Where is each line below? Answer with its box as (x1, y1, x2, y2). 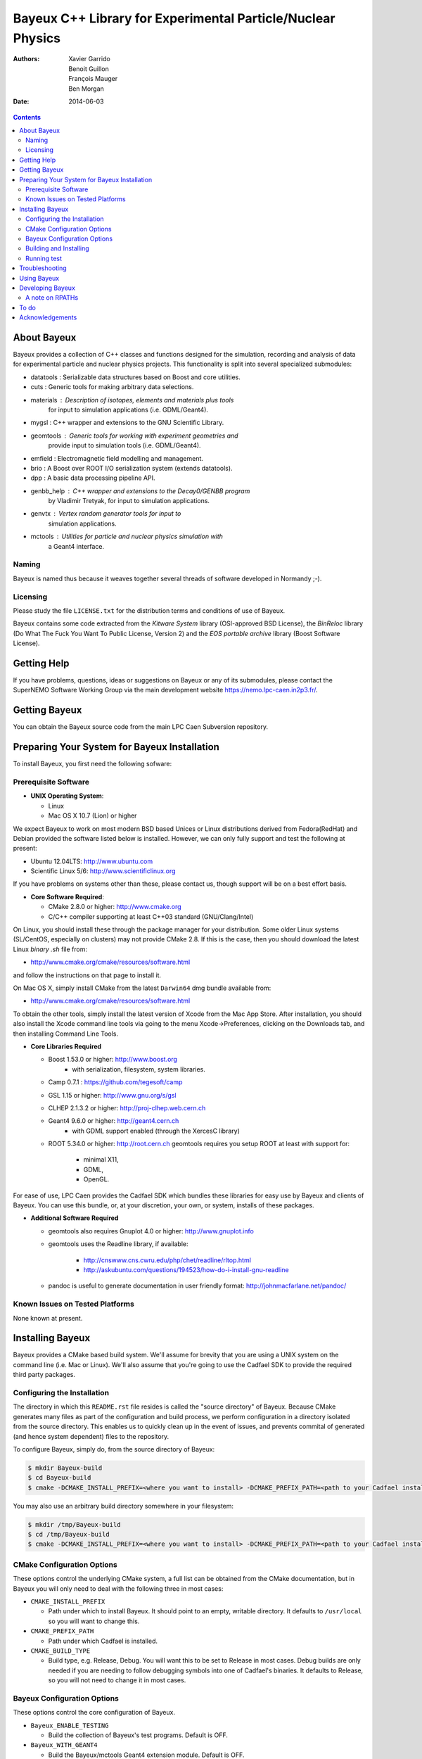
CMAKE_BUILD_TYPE (30, 1646, 91, 1655)
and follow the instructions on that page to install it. (13, 971, 162, 979)
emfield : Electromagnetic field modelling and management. (30, 454, 204, 462)
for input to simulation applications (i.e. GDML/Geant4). (48, 405, 209, 414)
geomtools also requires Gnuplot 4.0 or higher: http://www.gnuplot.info (48, 1226, 255, 1235)
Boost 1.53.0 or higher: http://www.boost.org (48, 1055, 177, 1064)
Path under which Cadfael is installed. (48, 1637, 158, 1645)
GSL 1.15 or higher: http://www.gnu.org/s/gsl (48, 1091, 177, 1099)
